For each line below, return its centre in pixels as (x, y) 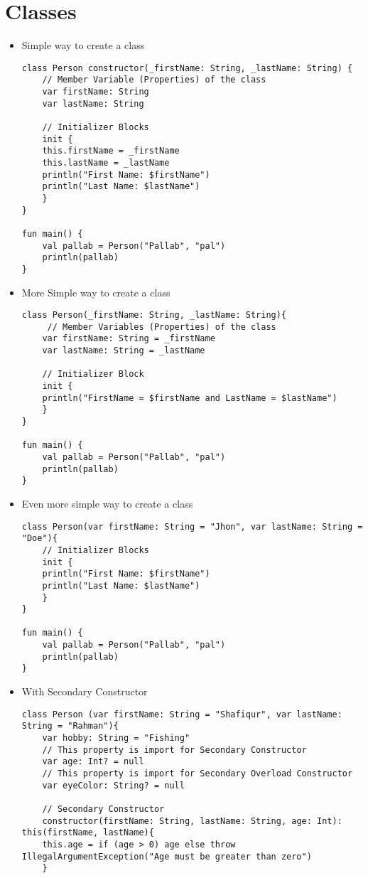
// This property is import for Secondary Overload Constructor (197, 773)
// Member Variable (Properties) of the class (154, 80)
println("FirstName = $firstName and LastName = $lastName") (190, 398)
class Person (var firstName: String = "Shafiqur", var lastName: (182, 714)
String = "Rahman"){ (70, 726)
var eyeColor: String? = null (113, 785)
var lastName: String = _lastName (124, 351)
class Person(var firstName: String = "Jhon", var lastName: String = (192, 526)
